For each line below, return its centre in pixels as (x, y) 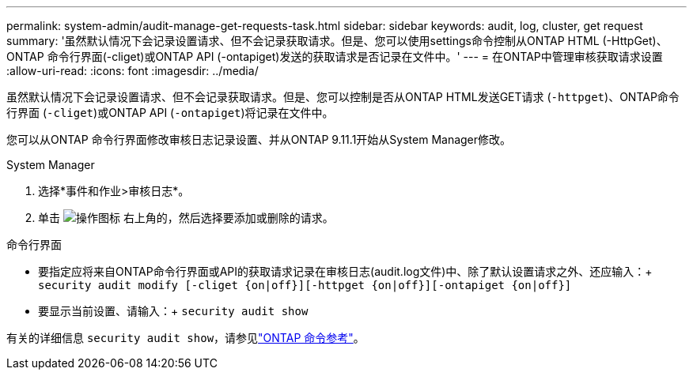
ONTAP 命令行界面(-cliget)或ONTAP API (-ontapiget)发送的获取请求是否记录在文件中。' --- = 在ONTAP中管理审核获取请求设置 (335, 56)
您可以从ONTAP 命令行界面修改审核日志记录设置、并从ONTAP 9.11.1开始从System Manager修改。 (259, 139)
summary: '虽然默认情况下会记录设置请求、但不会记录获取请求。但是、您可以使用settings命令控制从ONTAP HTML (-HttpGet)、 (337, 41)
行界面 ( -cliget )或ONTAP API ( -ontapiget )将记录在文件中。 (170, 113)
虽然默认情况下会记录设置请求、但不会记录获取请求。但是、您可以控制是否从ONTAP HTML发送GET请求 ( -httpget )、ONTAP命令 (343, 97)
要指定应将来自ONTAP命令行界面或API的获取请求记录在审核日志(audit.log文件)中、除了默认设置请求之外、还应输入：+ (345, 271)
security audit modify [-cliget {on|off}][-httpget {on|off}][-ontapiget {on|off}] (305, 285)
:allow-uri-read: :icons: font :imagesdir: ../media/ (133, 71)
